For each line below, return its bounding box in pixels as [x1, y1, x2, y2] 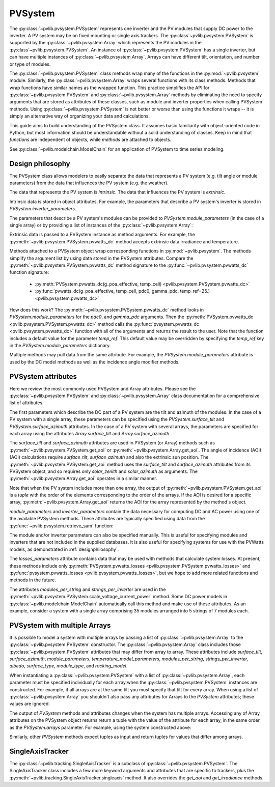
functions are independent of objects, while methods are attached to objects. [9, 136, 172, 143]
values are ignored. [9, 700, 50, 707]
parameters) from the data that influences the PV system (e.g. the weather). [9, 180, 169, 186]
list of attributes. [9, 400, 44, 406]
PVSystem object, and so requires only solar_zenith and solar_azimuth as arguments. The [9, 468, 198, 474]
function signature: [9, 269, 49, 275]
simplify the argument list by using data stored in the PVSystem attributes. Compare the [9, 255, 194, 261]
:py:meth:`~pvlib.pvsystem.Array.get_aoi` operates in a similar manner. [9, 475, 157, 482]
